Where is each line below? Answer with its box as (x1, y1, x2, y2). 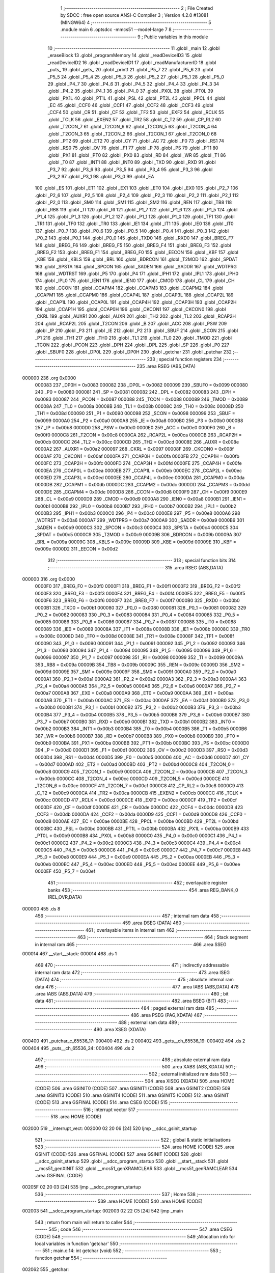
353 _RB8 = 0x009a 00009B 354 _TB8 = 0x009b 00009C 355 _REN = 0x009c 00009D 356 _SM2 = (35, 661, 245, 668)
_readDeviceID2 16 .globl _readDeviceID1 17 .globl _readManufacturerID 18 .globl (47, 59, 216, 66)
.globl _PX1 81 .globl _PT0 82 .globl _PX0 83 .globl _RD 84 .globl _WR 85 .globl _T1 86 (47, 152, 226, 158)
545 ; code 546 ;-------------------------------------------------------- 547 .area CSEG (48, 1226, 233, 1232)
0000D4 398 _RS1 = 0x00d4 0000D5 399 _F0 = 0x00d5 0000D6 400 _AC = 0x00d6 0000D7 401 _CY (35, 754, 250, 760)
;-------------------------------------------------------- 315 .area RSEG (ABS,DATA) (47, 564, 224, 570)
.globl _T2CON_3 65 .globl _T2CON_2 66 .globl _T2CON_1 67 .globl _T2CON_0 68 (47, 130, 217, 137)
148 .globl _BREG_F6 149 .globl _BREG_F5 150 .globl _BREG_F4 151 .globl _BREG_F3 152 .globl (35, 242, 231, 248)
